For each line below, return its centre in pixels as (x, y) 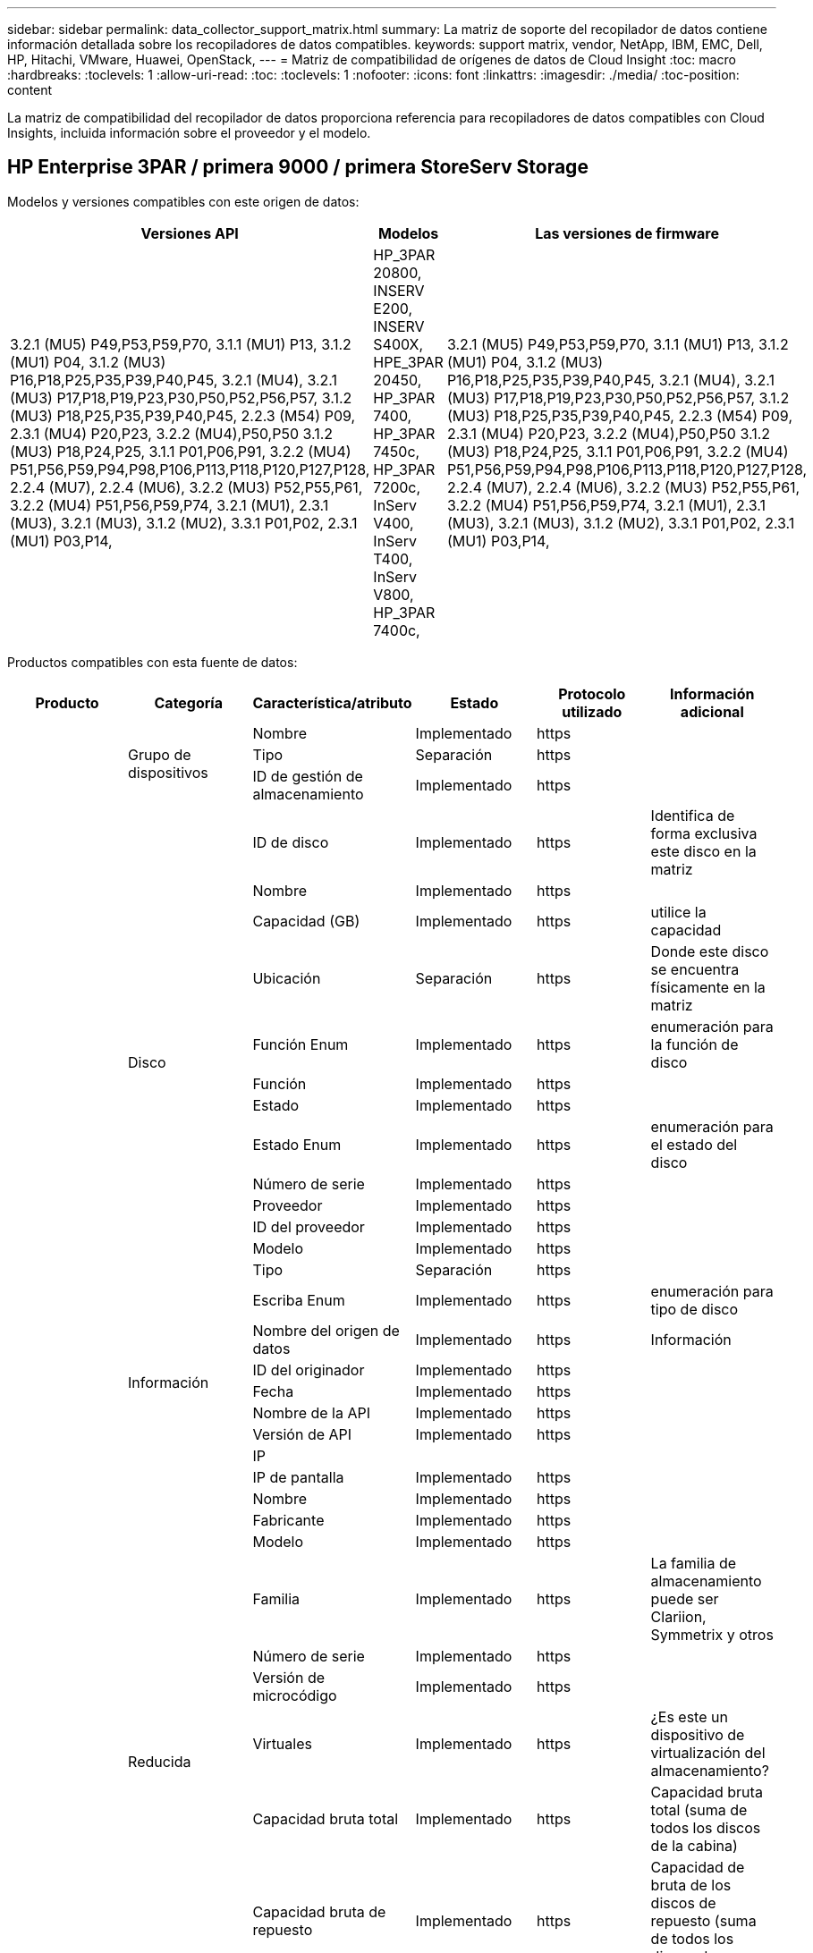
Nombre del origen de (326, 1330)
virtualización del (708, 1752)
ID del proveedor (309, 1226)
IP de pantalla (298, 1477)
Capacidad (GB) (306, 921)
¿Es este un (689, 1716)
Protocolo (592, 693)
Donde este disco (710, 951)
